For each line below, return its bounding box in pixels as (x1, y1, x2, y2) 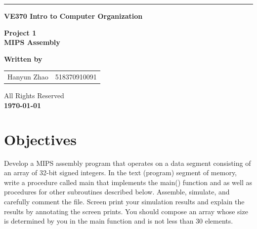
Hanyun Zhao (7, 72, 48, 82)
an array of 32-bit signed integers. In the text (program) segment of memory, (4, 167, 237, 178)
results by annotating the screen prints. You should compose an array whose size (4, 206, 248, 216)
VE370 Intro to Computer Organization (4, 11, 143, 21)
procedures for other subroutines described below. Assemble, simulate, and (4, 187, 230, 197)
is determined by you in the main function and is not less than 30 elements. (4, 216, 233, 226)
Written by (4, 53, 43, 64)
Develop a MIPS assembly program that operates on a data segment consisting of (4, 157, 251, 168)
